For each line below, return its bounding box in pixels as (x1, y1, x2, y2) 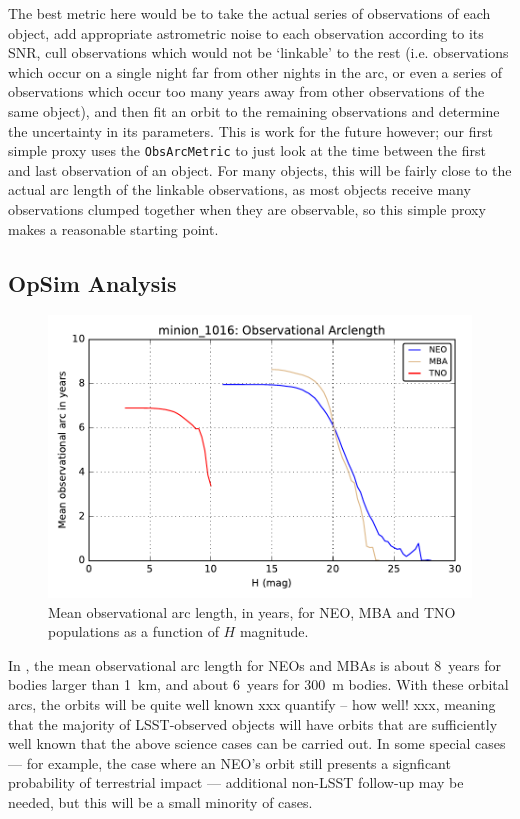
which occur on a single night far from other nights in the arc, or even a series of (8, 61, 503, 82)
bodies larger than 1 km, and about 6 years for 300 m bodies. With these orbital (8, 674, 509, 695)
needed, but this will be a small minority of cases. (8, 791, 313, 812)
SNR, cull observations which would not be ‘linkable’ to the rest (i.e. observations (8, 42, 509, 63)
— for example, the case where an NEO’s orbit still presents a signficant (8, 752, 451, 773)
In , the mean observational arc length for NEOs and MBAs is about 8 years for (8, 654, 501, 675)
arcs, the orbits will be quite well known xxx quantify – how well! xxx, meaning (8, 694, 496, 715)
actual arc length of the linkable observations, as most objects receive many (8, 179, 471, 200)
